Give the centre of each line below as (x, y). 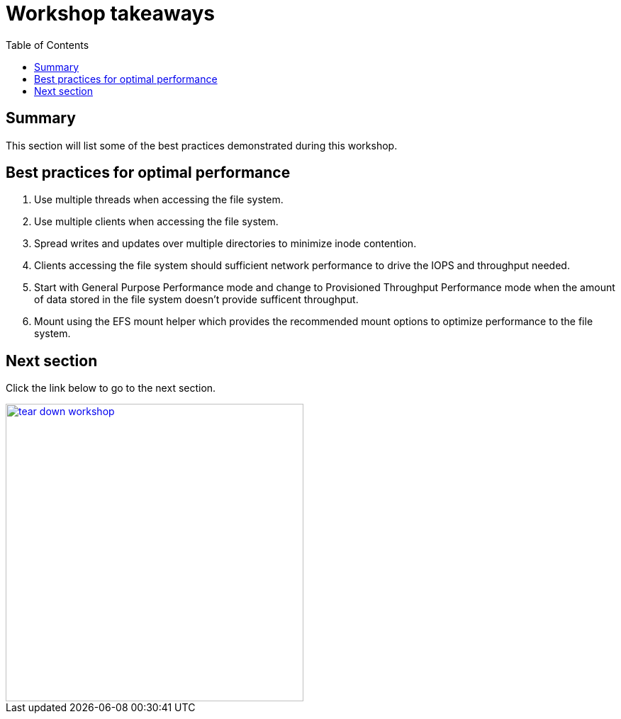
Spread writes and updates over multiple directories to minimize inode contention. (225, 244)
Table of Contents (47, 45)
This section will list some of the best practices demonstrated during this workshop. (202, 145)
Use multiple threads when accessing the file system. (159, 200)
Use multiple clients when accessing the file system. (156, 222)
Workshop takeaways (110, 13)
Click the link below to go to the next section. (111, 388)
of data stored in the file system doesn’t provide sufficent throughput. (196, 300)
